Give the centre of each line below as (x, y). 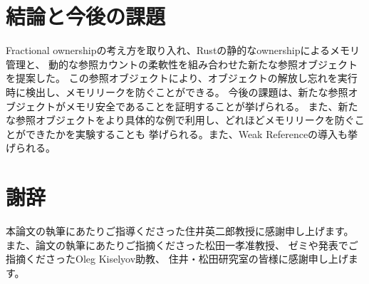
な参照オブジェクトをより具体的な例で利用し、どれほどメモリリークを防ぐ (180, 120)
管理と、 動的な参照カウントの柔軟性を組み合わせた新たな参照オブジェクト (182, 64)
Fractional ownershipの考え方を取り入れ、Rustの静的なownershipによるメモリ (183, 50)
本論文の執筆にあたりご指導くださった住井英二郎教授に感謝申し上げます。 (180, 231)
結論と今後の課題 (86, 16)
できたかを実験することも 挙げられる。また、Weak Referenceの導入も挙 (192, 133)
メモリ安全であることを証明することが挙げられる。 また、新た (212, 106)
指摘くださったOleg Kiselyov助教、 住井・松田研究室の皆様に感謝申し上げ (177, 259)
